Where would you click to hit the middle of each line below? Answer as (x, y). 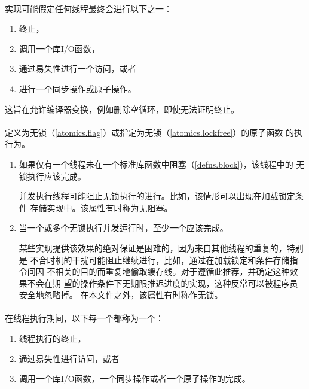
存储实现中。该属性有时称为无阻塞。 (101, 207)
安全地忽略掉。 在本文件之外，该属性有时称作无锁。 (121, 295)
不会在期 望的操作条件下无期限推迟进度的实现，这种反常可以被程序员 (163, 283)
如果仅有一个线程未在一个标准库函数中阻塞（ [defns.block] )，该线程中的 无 (162, 164)
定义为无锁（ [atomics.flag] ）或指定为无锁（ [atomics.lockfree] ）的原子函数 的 (149, 132)
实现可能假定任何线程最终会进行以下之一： (88, 8)
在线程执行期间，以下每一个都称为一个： (84, 318)
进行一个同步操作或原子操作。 (77, 88)
